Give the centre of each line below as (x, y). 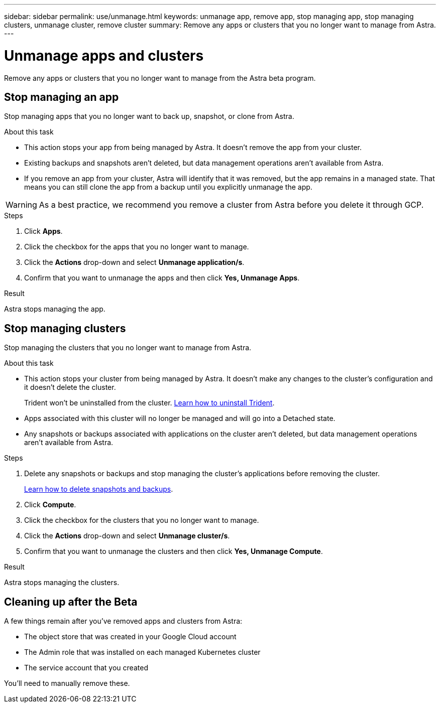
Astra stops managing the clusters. (62, 583)
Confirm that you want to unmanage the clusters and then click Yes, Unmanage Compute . (174, 551)
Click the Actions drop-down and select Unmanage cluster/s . (127, 536)
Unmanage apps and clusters (104, 55)
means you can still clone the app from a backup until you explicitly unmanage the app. (168, 187)
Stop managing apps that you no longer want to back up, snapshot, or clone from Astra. (149, 116)
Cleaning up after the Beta (71, 602)
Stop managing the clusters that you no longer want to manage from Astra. (128, 348)
